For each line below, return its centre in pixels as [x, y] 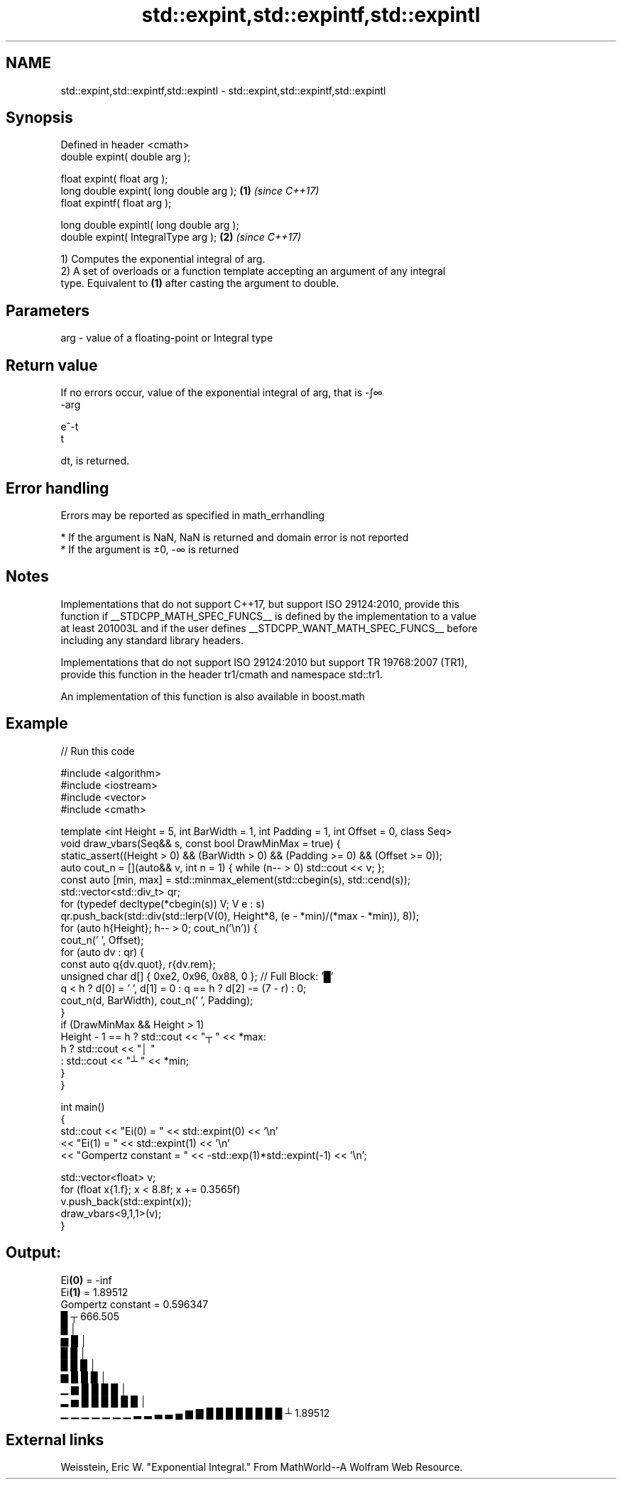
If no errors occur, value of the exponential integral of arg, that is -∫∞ [222, 393]
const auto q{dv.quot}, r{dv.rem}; [138, 964]
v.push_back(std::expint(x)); [126, 1201]
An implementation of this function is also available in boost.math [213, 696]
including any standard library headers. [152, 640]
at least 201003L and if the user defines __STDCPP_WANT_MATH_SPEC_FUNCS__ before [269, 628]
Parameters [48, 310]
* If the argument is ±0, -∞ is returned [150, 549]
